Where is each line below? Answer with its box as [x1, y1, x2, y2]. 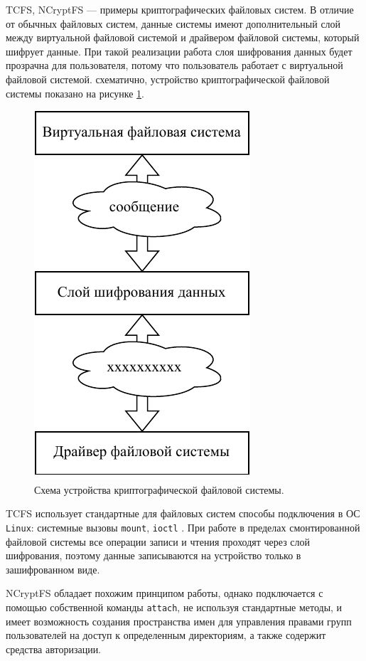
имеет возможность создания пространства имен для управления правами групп [6, 613, 352, 628]
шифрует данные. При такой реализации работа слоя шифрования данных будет [6, 43, 352, 58]
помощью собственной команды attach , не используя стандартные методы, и [6, 599, 343, 614]
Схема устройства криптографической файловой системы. [34, 482, 284, 497]
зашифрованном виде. [6, 561, 100, 576]
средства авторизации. [6, 641, 102, 656]
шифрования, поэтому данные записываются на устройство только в [6, 548, 301, 563]
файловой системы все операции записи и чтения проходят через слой [6, 534, 311, 549]
